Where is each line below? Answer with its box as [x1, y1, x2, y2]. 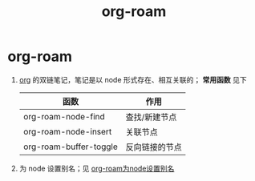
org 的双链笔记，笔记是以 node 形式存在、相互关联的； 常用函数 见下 [18, 74, 247, 84]
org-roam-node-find [22, 111, 105, 122]
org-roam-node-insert [22, 126, 112, 137]
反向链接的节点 [125, 141, 182, 152]
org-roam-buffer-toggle [22, 141, 118, 152]
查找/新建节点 [125, 111, 177, 123]
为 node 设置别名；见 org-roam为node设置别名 [18, 163, 175, 173]
